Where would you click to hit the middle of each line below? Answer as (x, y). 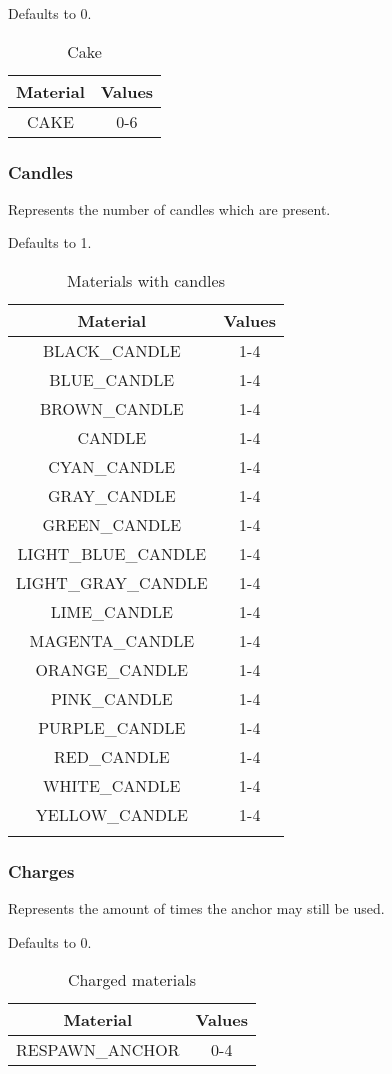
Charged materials (132, 980)
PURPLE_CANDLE (112, 727)
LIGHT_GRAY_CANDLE (112, 582)
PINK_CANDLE (111, 698)
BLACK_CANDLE (112, 350)
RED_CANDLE (112, 756)
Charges (41, 870)
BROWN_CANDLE (111, 408)
